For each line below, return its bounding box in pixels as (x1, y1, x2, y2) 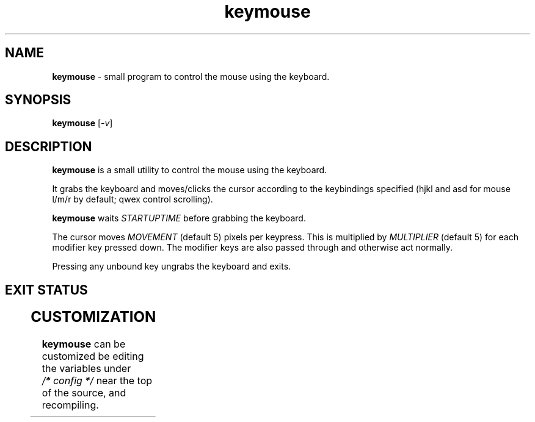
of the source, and (42, 387, 126, 399)
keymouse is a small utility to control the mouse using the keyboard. (52, 165, 327, 176)
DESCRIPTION (5, 138, 92, 154)
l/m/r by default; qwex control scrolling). (52, 194, 213, 205)
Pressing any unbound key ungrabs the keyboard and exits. (52, 261, 291, 272)
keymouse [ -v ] (52, 118, 113, 129)
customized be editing (42, 350, 144, 363)
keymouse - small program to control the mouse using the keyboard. (52, 71, 330, 82)
